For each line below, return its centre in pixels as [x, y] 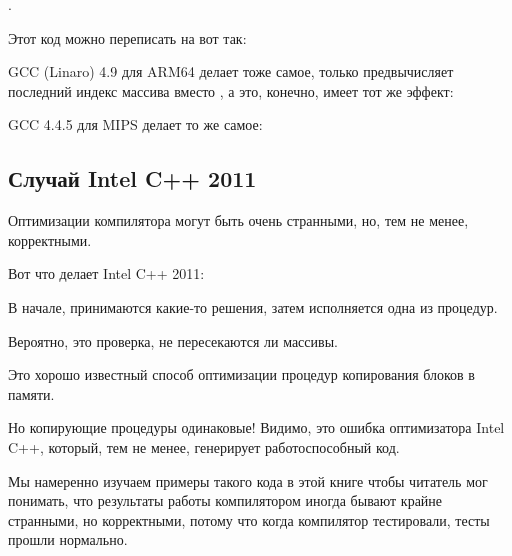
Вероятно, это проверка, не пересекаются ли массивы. [173, 340]
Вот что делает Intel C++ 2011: [106, 273]
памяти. [31, 393]
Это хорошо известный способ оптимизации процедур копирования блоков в [241, 374]
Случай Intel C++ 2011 [132, 178]
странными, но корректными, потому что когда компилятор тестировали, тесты [249, 519]
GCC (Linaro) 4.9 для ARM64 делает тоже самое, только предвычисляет [231, 71]
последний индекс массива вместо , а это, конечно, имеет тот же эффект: [231, 90]
